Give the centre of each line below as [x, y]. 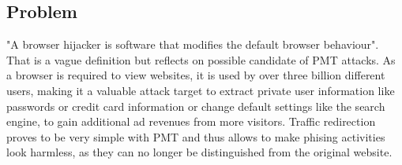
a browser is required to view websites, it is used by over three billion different [196, 75]
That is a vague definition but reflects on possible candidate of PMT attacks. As [201, 59]
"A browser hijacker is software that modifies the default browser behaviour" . [193, 44]
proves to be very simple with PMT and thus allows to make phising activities [196, 136]
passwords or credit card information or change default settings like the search [196, 106]
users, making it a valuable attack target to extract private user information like [201, 90]
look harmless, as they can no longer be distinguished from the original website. [199, 152]
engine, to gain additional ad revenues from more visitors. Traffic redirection [191, 121]
